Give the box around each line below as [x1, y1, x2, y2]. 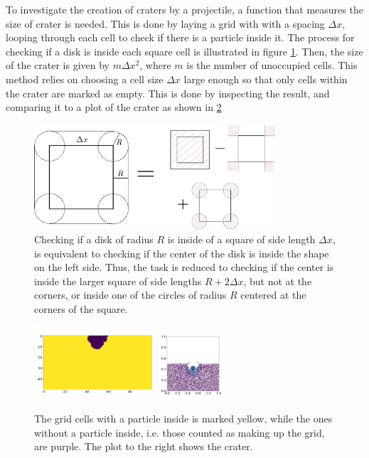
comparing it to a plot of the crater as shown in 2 [6, 100, 222, 114]
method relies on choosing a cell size [6, 71, 164, 86]
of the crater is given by [6, 58, 109, 73]
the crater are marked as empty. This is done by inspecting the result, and [6, 85, 330, 100]
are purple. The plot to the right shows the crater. [34, 439, 253, 454]
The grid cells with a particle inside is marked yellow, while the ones [34, 410, 333, 425]
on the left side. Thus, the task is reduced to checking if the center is [34, 260, 334, 275]
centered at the [240, 287, 306, 302]
